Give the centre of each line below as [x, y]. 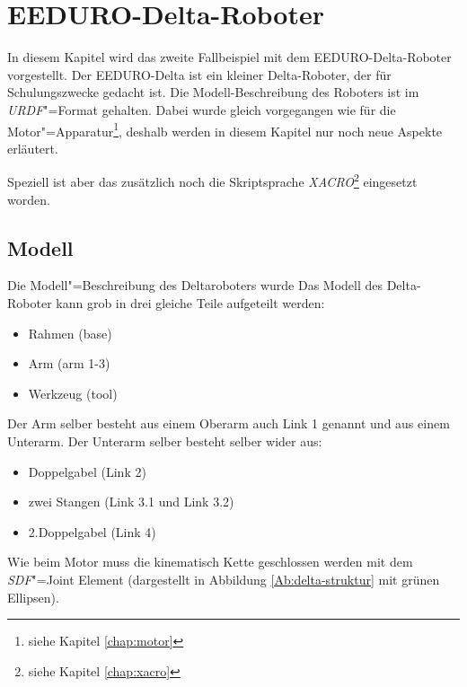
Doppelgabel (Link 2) [87, 471]
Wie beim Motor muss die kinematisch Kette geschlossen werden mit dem [210, 562]
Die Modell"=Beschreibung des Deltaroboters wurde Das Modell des [195, 285]
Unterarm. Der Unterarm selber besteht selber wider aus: [165, 440]
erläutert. [33, 148]
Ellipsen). [33, 597]
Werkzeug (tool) [73, 393]
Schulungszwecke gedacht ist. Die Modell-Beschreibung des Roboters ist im [213, 92]
